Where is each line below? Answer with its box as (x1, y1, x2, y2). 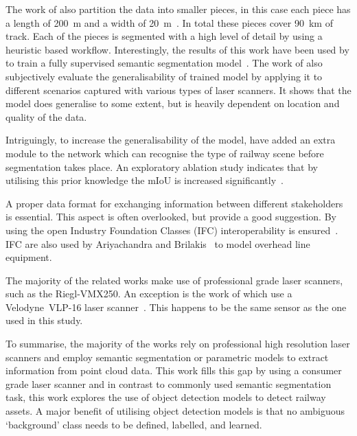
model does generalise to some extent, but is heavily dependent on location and (5, 96, 340, 111)
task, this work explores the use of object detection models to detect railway (5, 390, 326, 404)
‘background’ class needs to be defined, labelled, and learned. (5, 417, 262, 431)
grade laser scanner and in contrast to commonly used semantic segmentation (5, 376, 332, 391)
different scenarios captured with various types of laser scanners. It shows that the (5, 82, 352, 97)
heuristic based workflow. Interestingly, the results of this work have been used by (5, 42, 349, 56)
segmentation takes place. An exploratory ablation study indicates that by (5, 159, 319, 174)
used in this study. (5, 313, 83, 328)
